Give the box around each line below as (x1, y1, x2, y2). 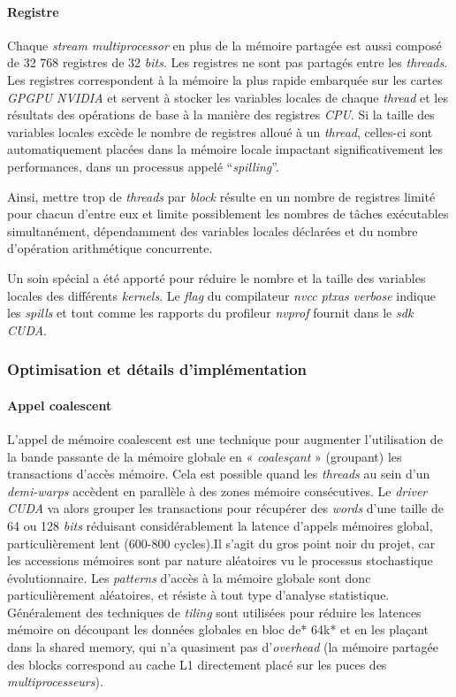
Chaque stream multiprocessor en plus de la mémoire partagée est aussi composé (7, 35, 442, 54)
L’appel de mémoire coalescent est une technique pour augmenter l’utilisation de (7, 429, 443, 448)
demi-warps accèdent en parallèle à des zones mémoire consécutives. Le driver (7, 481, 428, 500)
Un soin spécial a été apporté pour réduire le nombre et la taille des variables (7, 268, 426, 287)
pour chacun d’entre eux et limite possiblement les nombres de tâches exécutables (7, 204, 449, 223)
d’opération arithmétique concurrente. (7, 239, 213, 257)
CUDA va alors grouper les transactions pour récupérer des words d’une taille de (7, 499, 444, 517)
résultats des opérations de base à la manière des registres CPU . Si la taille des (7, 105, 435, 124)
